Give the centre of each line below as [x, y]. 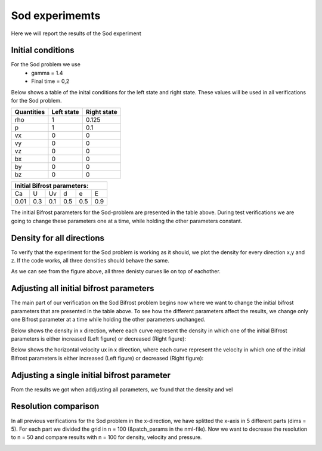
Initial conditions [43, 50]
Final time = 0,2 [50, 81]
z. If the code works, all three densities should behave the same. [90, 261]
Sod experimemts [56, 16]
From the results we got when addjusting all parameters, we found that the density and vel [122, 389]
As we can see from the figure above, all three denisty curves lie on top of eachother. [116, 271]
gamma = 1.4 [47, 73]
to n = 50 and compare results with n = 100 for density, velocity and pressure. [106, 437]
